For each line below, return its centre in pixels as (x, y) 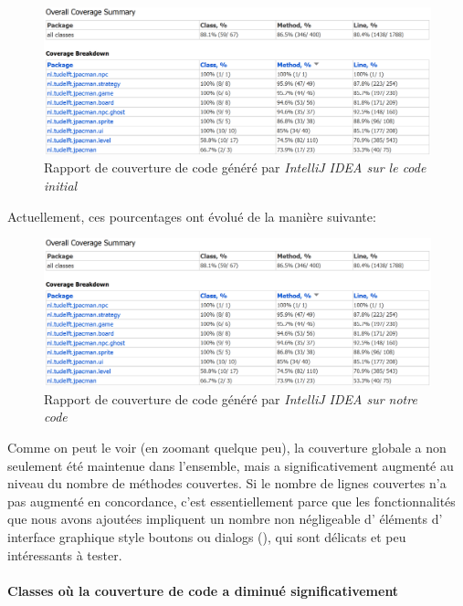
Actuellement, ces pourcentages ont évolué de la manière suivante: (192, 216)
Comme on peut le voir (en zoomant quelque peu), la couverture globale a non (227, 447)
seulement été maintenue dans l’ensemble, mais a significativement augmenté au (231, 465)
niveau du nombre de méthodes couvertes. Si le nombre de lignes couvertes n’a (227, 483)
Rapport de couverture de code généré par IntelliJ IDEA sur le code (235, 167)
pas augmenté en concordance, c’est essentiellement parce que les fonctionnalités (231, 501)
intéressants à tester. (65, 554)
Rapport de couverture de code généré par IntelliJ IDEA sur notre (231, 398)
